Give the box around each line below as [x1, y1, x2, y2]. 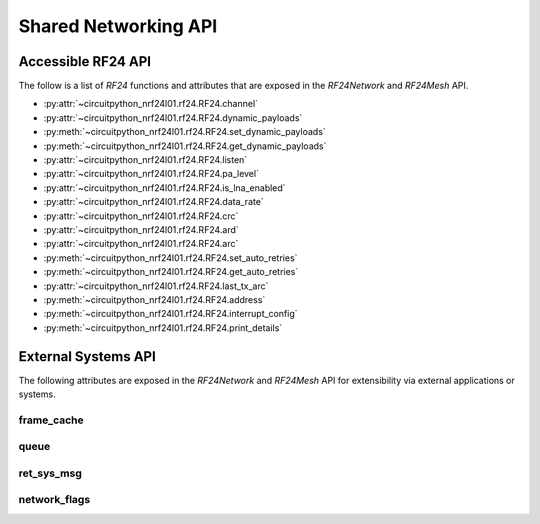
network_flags [18, 493, 91, 507]
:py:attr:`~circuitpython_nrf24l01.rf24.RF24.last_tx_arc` [43, 280, 269, 292]
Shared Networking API [18, 15, 218, 37]
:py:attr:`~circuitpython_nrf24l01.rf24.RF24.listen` [43, 154, 248, 166]
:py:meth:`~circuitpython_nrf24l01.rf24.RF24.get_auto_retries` [43, 266, 299, 278]
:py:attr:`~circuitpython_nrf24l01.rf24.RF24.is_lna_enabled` [43, 181, 286, 194]
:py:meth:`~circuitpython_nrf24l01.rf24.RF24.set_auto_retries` [43, 251, 298, 264]
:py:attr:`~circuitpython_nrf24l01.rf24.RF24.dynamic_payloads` [43, 111, 303, 124]
